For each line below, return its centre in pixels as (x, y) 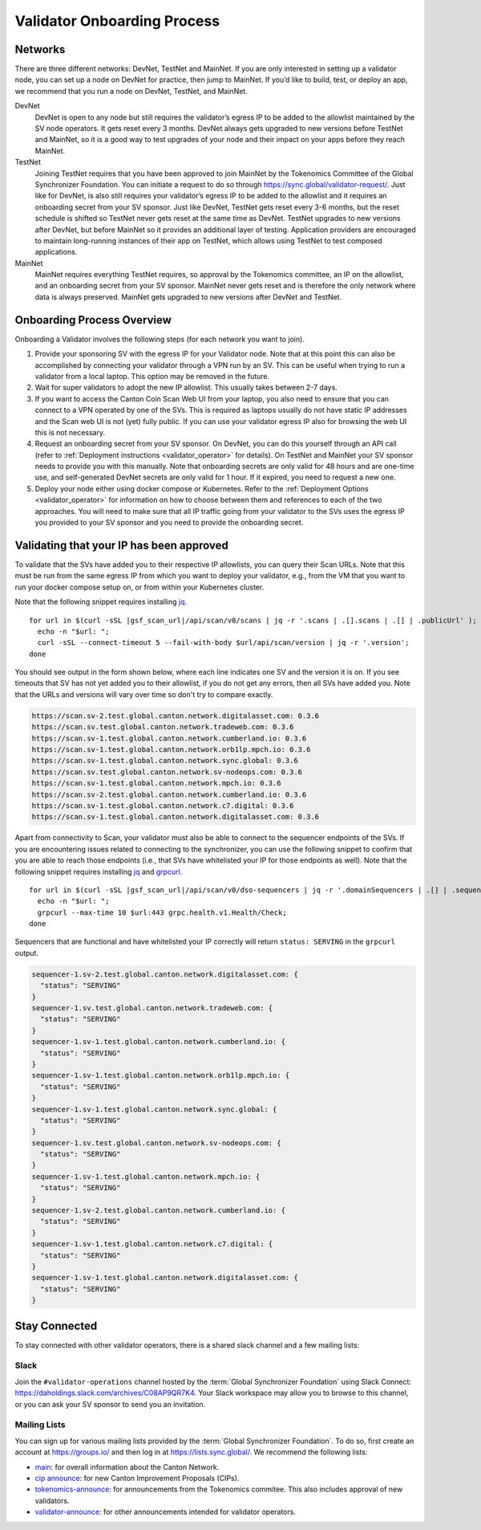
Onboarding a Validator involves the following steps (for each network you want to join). (160, 339)
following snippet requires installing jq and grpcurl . (99, 871)
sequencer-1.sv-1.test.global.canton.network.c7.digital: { (152, 1244)
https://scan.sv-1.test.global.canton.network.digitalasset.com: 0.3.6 (176, 817)
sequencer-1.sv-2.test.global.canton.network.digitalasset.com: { (165, 974)
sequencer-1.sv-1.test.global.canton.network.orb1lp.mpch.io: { (161, 1075)
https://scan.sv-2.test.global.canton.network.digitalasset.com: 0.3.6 (176, 716)
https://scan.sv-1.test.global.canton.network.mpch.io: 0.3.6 (156, 783)
